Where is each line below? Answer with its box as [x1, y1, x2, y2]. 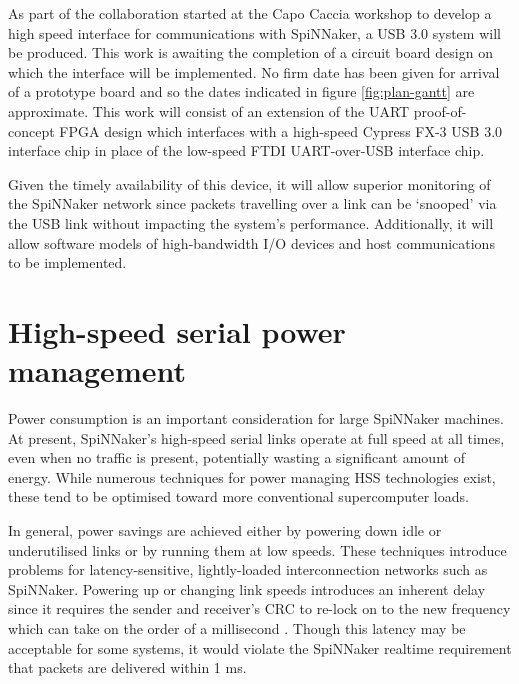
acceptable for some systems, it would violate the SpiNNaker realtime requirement [8, 637, 512, 658]
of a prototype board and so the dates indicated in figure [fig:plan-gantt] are [8, 81, 475, 102]
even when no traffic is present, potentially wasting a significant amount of [8, 447, 465, 468]
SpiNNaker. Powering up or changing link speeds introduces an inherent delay [8, 578, 486, 599]
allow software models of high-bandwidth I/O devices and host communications [8, 232, 495, 253]
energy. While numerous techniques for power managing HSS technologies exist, [8, 466, 496, 487]
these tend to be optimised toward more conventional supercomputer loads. [8, 486, 469, 507]
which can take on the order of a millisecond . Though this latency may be [8, 617, 466, 638]
